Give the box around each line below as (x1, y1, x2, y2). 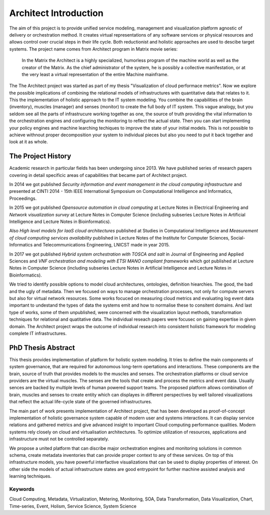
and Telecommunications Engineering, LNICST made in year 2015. (33, 242, 170, 248)
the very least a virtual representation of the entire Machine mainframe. (21, 71, 169, 77)
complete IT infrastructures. (9, 330, 67, 336)
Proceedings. (9, 195, 37, 201)
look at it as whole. (9, 139, 48, 145)
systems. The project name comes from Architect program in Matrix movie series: (9, 46, 177, 52)
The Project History (9, 152, 71, 160)
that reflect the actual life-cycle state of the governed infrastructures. (9, 399, 152, 405)
